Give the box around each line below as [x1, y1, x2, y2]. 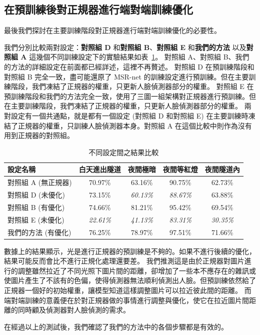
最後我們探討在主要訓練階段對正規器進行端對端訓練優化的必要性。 [4, 25, 221, 35]
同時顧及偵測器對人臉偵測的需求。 [17, 304, 130, 315]
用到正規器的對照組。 [4, 130, 74, 140]
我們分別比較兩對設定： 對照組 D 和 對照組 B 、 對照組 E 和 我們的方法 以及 [4, 41, 246, 52]
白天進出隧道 [78, 164, 121, 174]
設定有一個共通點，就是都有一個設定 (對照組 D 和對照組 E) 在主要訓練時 [10, 110, 248, 120]
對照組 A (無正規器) [7, 177, 72, 187]
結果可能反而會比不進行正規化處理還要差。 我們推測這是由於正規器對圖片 [4, 255, 244, 266]
